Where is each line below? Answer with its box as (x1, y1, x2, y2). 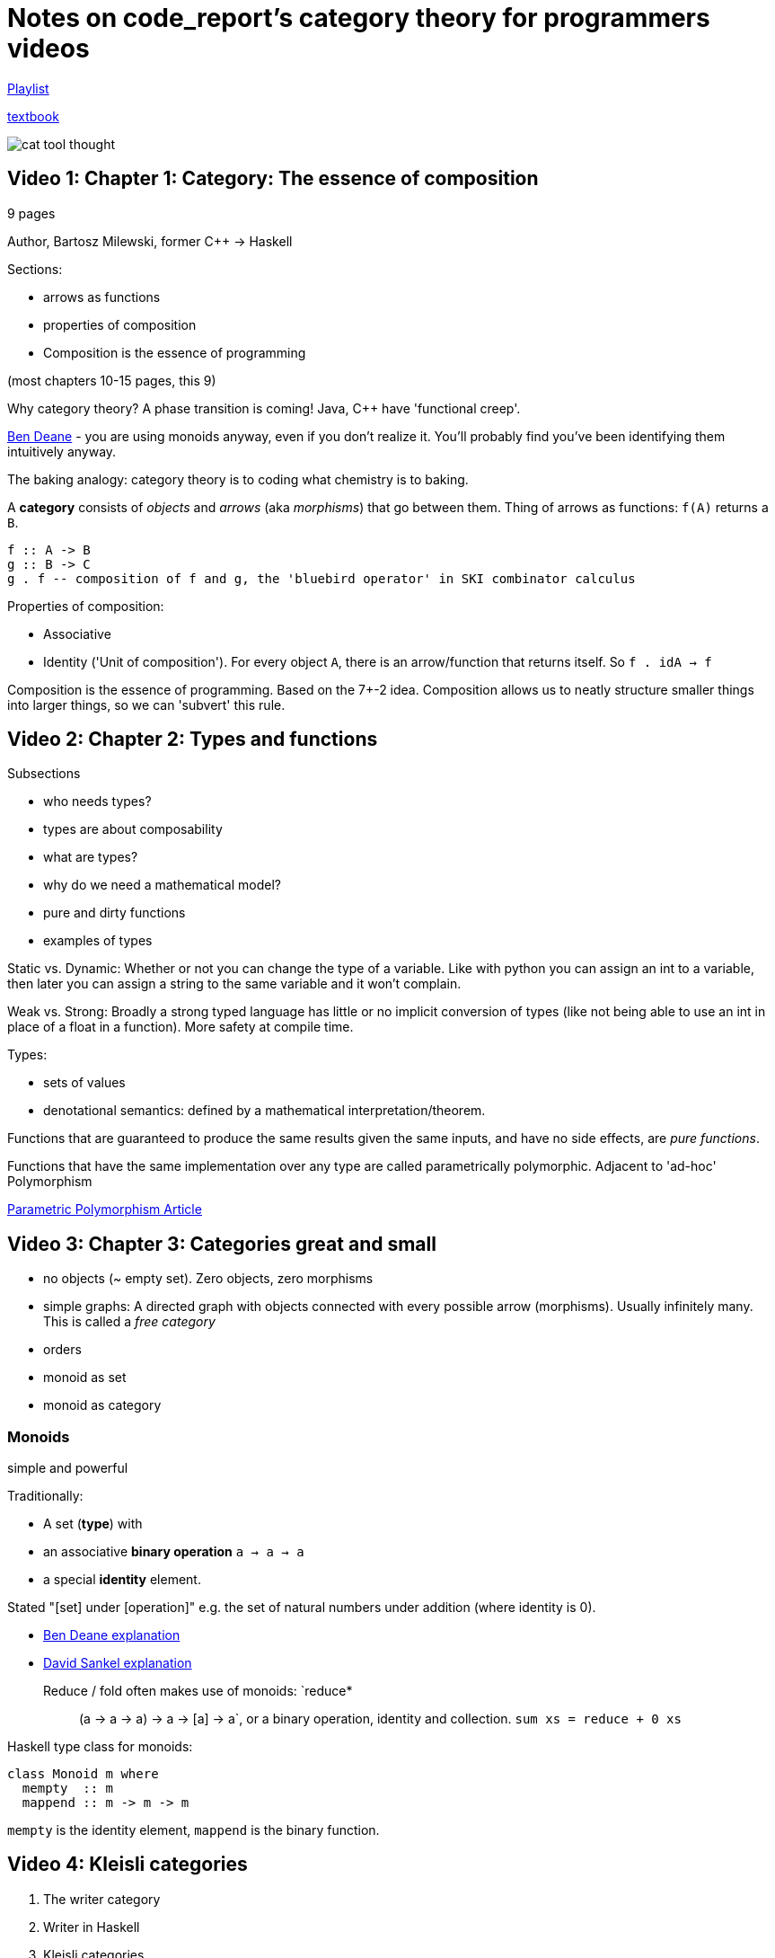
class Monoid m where (7, 1767, 159, 1782)
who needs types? (43, 793, 152, 810)
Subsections (7, 766, 81, 782)
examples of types (43, 933, 153, 949)
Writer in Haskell (43, 1918, 140, 1935)
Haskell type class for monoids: (7, 1739, 193, 1755)
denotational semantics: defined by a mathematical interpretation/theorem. (43, 1103, 486, 1119)
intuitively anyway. (7, 443, 117, 459)
